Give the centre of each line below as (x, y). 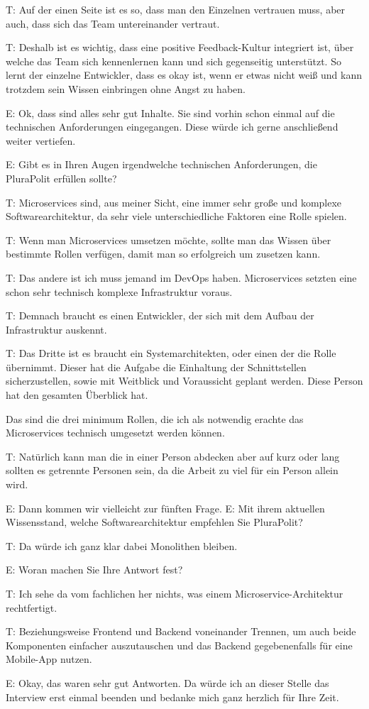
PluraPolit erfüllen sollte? (61, 178)
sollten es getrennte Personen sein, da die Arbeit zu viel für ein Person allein (172, 470)
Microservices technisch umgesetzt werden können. (115, 433)
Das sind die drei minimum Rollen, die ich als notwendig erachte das (155, 418)
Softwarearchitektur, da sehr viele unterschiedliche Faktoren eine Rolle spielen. (176, 216)
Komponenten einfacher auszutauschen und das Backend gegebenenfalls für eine (179, 645)
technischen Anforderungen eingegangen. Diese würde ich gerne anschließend (172, 127)
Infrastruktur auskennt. (56, 329)
